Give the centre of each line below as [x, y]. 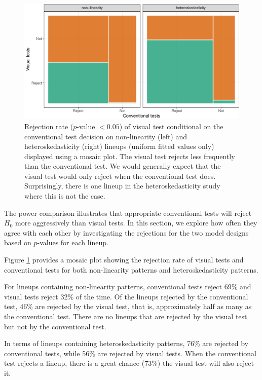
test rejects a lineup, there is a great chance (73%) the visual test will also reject [129, 363]
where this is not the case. [65, 196]
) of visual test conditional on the [171, 126]
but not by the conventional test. [55, 326]
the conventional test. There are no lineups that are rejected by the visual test [126, 316]
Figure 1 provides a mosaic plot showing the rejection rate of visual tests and [124, 260]
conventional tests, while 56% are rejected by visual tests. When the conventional [130, 353]
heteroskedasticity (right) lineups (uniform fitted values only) [119, 146]
